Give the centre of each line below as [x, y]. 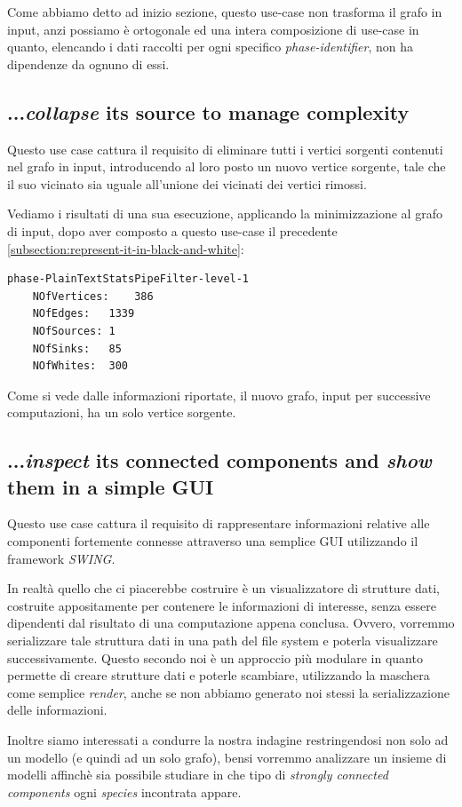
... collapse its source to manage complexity [208, 111]
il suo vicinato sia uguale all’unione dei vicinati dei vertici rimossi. [187, 183]
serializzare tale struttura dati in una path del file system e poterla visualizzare [223, 641]
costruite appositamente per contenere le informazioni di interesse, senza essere [222, 605]
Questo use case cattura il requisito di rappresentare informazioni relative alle [219, 523]
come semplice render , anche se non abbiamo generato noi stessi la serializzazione [228, 692]
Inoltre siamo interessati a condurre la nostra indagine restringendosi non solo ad [228, 740]
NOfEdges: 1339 [84, 314]
